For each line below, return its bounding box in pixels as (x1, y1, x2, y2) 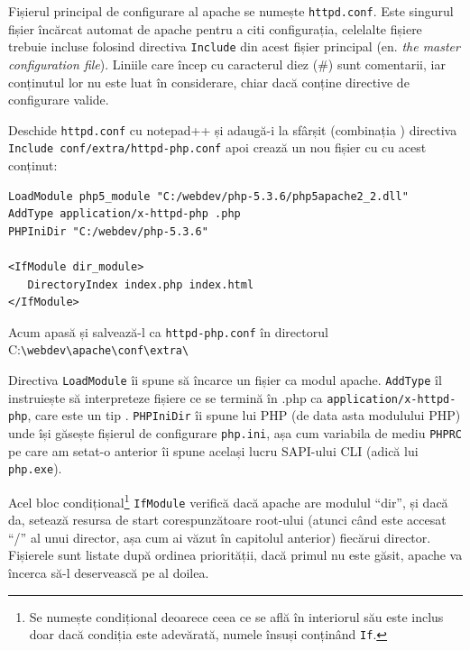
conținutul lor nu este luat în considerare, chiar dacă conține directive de (8, 72, 410, 91)
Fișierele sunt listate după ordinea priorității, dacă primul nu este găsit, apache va (8, 545, 463, 564)
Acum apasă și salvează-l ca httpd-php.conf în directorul (8, 322, 328, 341)
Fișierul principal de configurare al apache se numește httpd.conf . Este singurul (8, 2, 454, 20)
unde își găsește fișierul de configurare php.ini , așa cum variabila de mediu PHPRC (8, 424, 462, 443)
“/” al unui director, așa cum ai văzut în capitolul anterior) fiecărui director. (8, 527, 431, 546)
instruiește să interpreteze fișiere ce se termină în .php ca (8, 388, 323, 407)
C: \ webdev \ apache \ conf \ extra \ (8, 340, 189, 359)
